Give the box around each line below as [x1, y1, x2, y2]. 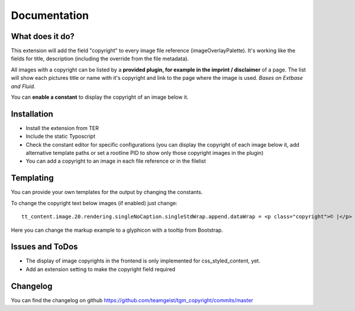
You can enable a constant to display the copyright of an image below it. [11, 93, 189, 101]
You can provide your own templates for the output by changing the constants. [11, 189, 203, 196]
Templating [11, 173, 54, 183]
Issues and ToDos [11, 242, 78, 252]
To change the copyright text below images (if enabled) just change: [11, 199, 177, 206]
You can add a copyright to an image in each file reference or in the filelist [25, 157, 206, 165]
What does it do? [11, 31, 75, 41]
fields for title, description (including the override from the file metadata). [11, 55, 189, 62]
